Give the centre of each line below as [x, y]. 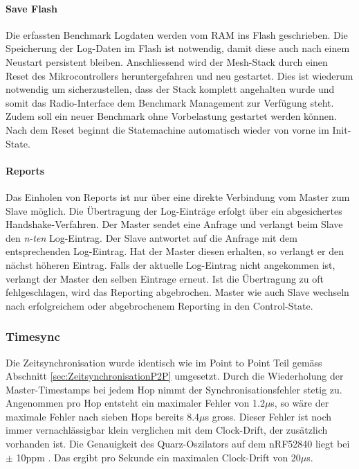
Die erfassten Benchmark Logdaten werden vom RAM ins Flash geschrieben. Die [177, 34]
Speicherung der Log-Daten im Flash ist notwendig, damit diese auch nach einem [178, 48]
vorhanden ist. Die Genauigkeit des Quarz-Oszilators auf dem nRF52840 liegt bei [178, 444]
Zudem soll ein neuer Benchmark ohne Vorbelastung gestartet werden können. [171, 116]
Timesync [33, 336]
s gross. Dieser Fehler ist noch [268, 416]
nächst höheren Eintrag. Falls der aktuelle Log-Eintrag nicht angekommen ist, [171, 264]
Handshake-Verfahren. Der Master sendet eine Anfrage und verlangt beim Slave [174, 224]
